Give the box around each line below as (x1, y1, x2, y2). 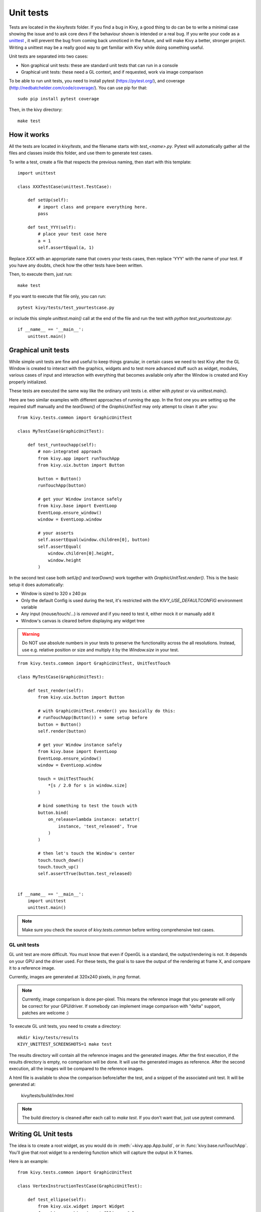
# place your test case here (38, 231, 107, 237)
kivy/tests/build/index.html (21, 1092, 74, 1098)
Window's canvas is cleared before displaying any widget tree (21, 618, 145, 623)
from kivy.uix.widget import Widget (38, 1204, 125, 1209)
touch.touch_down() (38, 857, 84, 863)
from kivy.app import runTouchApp (38, 456, 120, 461)
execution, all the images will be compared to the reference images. (9, 1066, 144, 1071)
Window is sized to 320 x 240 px (21, 590, 87, 596)
